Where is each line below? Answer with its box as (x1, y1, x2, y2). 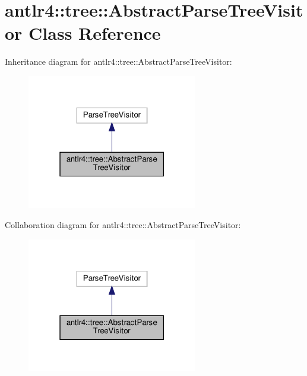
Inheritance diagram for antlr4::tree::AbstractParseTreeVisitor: (5, 55, 232, 68)
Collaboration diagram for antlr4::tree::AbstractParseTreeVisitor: (5, 219, 241, 230)
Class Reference (29, 21, 161, 45)
